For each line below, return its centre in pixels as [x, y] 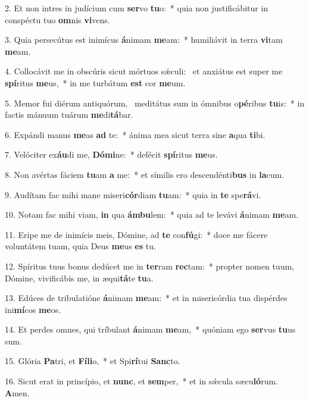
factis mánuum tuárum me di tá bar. [69, 115]
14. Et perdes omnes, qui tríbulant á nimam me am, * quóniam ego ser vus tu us [150, 329]
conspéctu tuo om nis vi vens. [57, 19]
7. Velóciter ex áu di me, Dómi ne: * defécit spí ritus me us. [111, 154]
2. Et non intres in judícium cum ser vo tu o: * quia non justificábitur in [137, 8]
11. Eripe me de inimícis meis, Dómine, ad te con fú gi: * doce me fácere [136, 234]
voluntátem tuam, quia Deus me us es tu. [80, 246]
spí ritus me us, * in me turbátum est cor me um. [95, 82]
